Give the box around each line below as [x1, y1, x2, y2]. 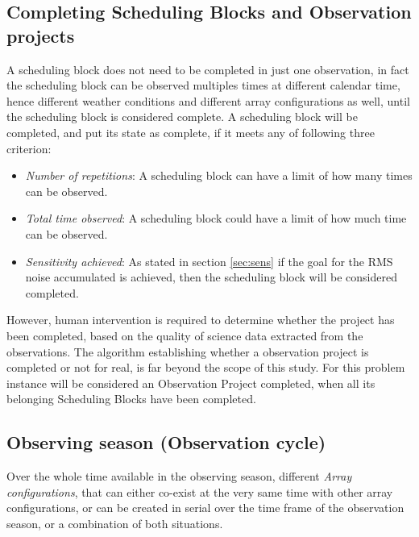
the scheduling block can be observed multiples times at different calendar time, [6, 77, 400, 94]
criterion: [6, 139, 52, 156]
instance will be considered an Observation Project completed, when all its [6, 374, 375, 391]
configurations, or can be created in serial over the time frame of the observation [6, 499, 404, 516]
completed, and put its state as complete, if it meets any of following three [6, 123, 375, 140]
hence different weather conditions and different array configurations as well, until [6, 92, 410, 109]
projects [6, 23, 75, 48]
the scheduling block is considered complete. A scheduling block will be [6, 108, 358, 125]
